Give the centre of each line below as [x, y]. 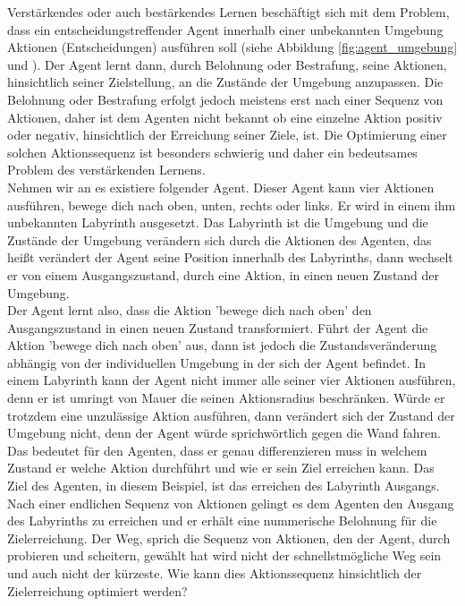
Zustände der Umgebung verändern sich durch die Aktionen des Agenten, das [220, 239]
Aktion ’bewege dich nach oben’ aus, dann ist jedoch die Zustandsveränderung [222, 345]
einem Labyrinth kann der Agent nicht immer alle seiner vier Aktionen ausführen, [232, 380]
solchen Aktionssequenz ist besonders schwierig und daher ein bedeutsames [212, 152]
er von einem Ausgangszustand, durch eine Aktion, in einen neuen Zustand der [224, 274]
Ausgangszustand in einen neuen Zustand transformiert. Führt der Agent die [218, 327]
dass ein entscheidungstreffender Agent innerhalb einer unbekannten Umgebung [225, 29]
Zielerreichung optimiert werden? [97, 590]
